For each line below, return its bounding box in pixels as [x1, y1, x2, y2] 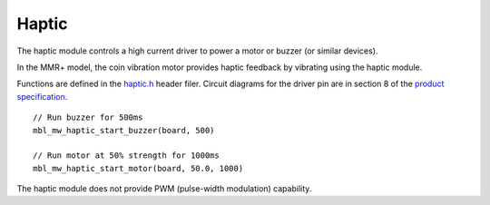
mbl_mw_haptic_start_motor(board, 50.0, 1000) [33, 163, 244, 173]
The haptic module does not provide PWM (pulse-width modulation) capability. [16, 183, 312, 194]
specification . [16, 91, 68, 102]
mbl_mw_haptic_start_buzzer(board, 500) [33, 125, 215, 135]
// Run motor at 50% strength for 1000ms [33, 151, 220, 161]
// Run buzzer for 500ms [33, 112, 143, 122]
